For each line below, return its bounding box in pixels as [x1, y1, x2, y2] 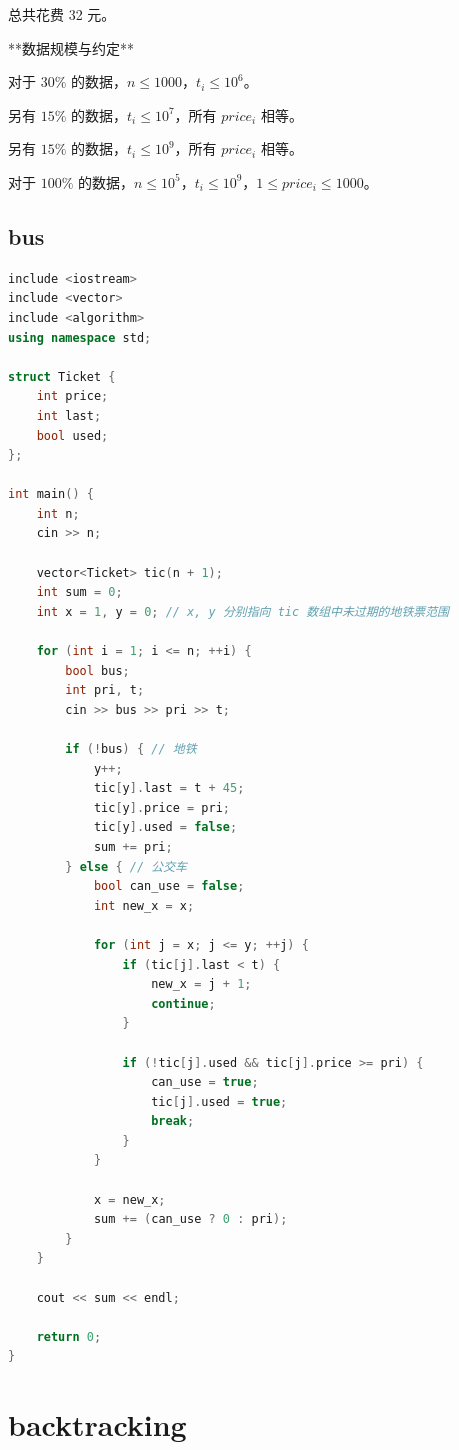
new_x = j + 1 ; [151, 977, 252, 992]
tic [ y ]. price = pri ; [93, 800, 230, 815]
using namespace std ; [8, 330, 152, 345]
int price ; [36, 389, 109, 404]
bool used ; [36, 428, 109, 443]
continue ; [151, 996, 216, 1011]
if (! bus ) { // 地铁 [65, 742, 197, 757]
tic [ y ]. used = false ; [93, 820, 238, 835]
